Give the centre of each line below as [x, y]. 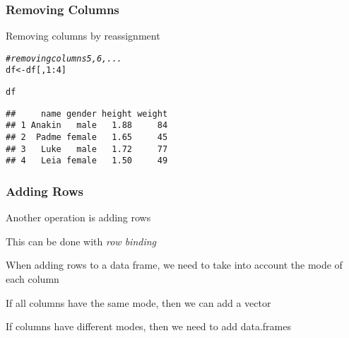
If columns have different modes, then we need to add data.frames [148, 326]
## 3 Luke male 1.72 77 [87, 149]
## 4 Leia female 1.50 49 [87, 161]
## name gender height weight [87, 113]
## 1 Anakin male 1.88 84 [87, 126]
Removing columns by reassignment [83, 36]
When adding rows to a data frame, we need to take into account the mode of [174, 265]
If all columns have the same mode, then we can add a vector [138, 302]
